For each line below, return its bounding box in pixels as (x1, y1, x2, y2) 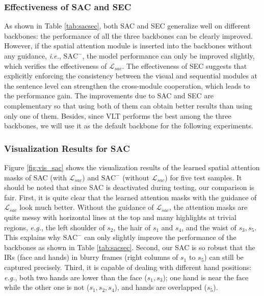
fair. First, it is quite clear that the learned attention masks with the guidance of (4, 192, 257, 202)
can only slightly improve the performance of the (84, 232, 236, 243)
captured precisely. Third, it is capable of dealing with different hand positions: (4, 261, 252, 272)
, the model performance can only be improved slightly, (82, 50, 255, 61)
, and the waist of (181, 222, 236, 232)
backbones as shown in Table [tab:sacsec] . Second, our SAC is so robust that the (4, 241, 255, 252)
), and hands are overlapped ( (114, 282, 207, 292)
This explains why (4, 232, 61, 243)
